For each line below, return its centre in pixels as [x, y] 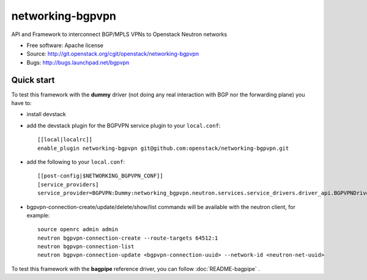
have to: [21, 103]
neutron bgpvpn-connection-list [86, 247]
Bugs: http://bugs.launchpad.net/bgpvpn [78, 62]
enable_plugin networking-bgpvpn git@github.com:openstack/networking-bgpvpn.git [163, 148]
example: [38, 215]
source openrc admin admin [78, 230]
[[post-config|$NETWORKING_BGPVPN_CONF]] [100, 176]
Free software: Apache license [65, 45]
